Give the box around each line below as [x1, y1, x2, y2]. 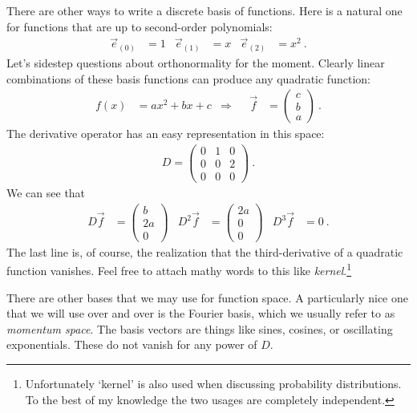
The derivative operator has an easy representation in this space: [6, 125, 325, 142]
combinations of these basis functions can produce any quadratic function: [6, 70, 370, 87]
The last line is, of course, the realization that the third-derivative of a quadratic [6, 243, 403, 260]
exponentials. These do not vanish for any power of [6, 336, 257, 353]
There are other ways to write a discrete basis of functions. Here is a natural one [6, 2, 403, 18]
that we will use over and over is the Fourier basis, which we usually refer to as [6, 305, 395, 322]
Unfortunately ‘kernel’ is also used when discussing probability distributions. [25, 375, 402, 391]
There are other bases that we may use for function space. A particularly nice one [6, 289, 409, 306]
